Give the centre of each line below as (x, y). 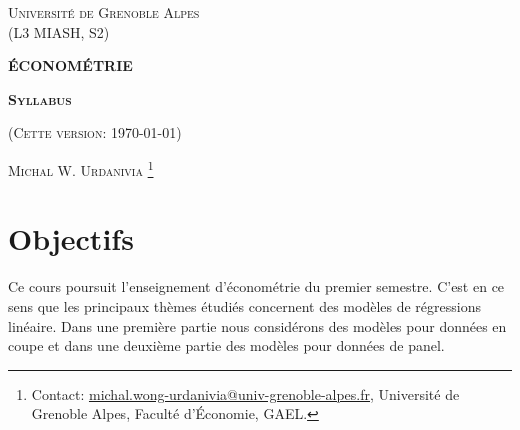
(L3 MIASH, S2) (59, 31)
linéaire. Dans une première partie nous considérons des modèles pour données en (257, 325)
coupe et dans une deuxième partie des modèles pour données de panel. (226, 345)
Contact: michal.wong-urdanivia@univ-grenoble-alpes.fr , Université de (245, 393)
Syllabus (40, 98)
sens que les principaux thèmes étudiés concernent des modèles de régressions (244, 305)
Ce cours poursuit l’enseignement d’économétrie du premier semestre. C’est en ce (256, 286)
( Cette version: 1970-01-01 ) (95, 132)
